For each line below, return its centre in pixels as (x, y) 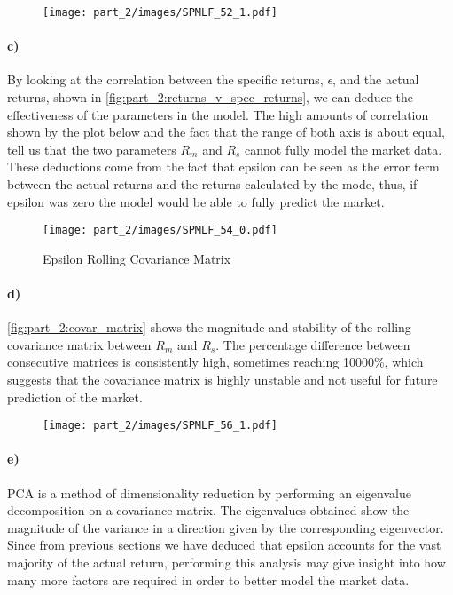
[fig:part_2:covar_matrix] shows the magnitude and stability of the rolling (209, 327)
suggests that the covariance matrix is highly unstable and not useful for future (223, 380)
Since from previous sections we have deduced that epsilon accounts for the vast (224, 545)
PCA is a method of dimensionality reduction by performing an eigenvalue (209, 492)
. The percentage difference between (313, 344)
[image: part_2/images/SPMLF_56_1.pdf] (160, 426)
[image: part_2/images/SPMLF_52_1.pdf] (160, 12)
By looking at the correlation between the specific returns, (165, 79)
